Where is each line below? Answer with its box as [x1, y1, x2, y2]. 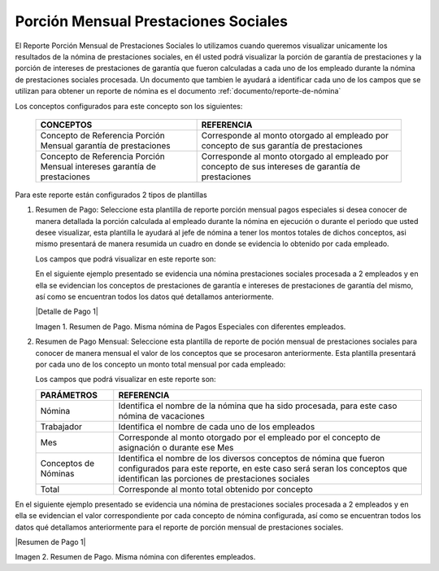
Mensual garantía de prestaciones [40, 139, 171, 151]
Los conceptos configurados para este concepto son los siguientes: [15, 101, 243, 111]
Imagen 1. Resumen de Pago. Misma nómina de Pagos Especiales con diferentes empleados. [35, 322, 346, 332]
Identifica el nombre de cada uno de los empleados [118, 420, 315, 432]
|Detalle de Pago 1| [35, 306, 99, 317]
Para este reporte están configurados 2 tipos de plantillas [15, 190, 207, 200]
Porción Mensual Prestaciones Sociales [15, 12, 289, 30]
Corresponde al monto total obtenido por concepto [118, 483, 313, 494]
